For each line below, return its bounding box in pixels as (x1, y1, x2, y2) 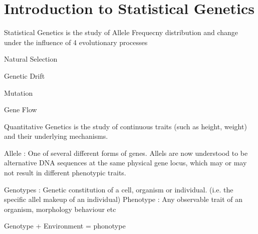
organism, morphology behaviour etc (4, 203, 116, 214)
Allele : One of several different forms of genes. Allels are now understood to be (4, 147, 248, 158)
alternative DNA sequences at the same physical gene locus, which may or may (4, 157, 247, 168)
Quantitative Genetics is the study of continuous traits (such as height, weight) (4, 121, 247, 131)
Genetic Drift (4, 70, 45, 81)
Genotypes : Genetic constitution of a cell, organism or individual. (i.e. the (4, 184, 233, 194)
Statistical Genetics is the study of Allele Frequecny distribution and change (4, 27, 238, 38)
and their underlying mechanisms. (4, 131, 108, 141)
